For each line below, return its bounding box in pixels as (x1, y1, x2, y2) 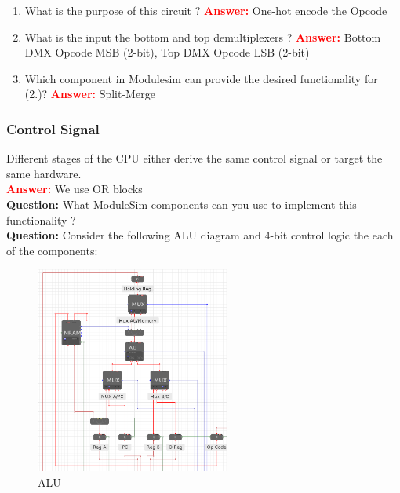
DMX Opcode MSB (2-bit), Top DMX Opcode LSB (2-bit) (24, 44, 310, 60)
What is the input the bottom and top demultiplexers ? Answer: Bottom (24, 28, 381, 45)
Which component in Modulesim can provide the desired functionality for (24, 70, 378, 86)
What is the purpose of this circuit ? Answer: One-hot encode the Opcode (24, 2, 387, 18)
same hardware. (6, 165, 82, 181)
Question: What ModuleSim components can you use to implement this (6, 195, 357, 212)
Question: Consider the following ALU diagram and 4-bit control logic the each (6, 227, 394, 243)
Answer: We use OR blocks (6, 181, 143, 197)
